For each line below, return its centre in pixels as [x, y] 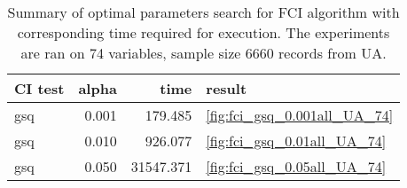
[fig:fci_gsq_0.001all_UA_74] [300, 115]
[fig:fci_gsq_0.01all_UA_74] [296, 141]
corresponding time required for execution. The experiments [203, 32]
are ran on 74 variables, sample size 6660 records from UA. [203, 53]
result [227, 88]
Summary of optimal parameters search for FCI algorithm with [203, 12]
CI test [39, 88]
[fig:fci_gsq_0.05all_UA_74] [296, 166]
